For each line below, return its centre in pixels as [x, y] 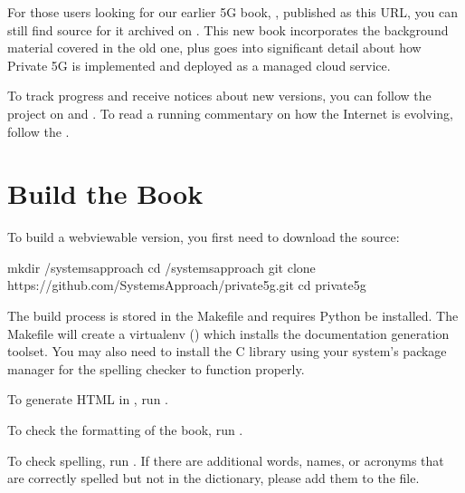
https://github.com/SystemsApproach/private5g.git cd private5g [187, 285]
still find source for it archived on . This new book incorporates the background [228, 29]
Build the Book [105, 193]
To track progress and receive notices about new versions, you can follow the [219, 96]
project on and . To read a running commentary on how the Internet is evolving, [231, 113]
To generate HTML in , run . [88, 399]
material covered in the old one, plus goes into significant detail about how [214, 48]
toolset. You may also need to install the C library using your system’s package [227, 351]
